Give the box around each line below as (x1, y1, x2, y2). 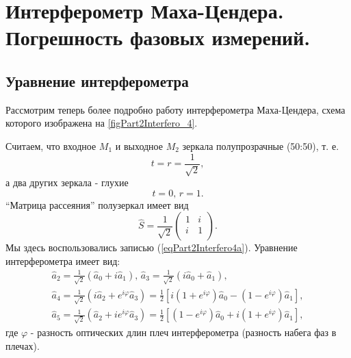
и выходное (115, 138, 163, 153)
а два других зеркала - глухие (5, 175, 129, 189)
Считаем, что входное (5, 138, 96, 153)
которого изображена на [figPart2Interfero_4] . (5, 116, 198, 130)
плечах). (5, 338, 40, 353)
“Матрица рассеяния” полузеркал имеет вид (5, 197, 189, 212)
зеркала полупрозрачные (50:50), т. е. (182, 138, 339, 153)
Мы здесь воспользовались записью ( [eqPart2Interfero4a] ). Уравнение (5, 240, 298, 255)
